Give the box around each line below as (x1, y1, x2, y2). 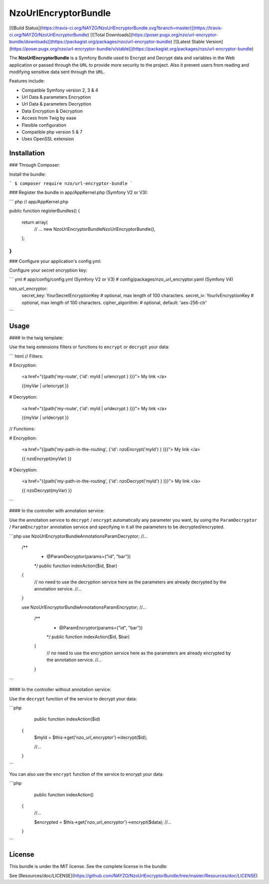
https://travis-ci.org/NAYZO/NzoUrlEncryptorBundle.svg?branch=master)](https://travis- (41, 25, 223, 31)
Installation (9, 149, 45, 157)
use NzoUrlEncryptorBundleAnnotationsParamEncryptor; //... (21, 604, 146, 610)
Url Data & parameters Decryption (21, 101, 92, 107)
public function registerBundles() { (9, 208, 80, 214)
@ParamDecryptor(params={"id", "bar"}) (46, 554, 131, 560)
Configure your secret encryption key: (9, 267, 88, 273)
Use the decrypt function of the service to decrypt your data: (9, 696, 137, 702)
